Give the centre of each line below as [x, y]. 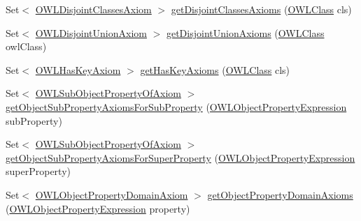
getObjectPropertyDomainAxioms [280, 194]
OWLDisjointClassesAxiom [93, 9]
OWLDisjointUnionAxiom [91, 32]
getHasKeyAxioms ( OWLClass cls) [215, 69]
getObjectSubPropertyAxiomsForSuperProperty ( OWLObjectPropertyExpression [180, 157]
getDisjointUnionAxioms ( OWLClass [245, 32]
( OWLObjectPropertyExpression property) [98, 208]
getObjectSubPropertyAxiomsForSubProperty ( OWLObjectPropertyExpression [176, 106]
